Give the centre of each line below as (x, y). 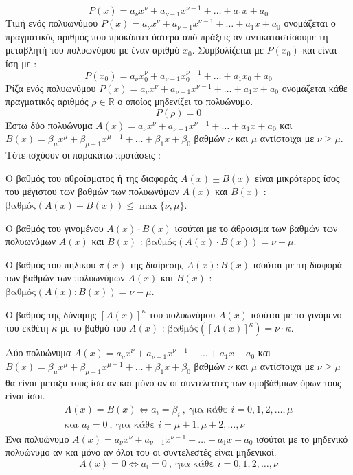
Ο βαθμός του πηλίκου (51, 264)
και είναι (320, 50)
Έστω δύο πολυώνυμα (49, 125)
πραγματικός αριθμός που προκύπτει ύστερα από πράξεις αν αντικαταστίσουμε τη (167, 36)
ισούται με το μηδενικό (302, 438)
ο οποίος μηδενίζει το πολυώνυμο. (185, 101)
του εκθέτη (27, 328)
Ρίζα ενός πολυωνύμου (51, 88)
